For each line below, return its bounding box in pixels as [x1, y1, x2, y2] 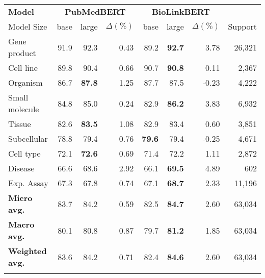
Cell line [8, 62, 38, 73]
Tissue [8, 118, 31, 130]
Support [228, 20, 257, 32]
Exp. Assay [8, 177, 48, 189]
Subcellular [8, 133, 48, 144]
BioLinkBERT [151, 6, 210, 17]
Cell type [8, 147, 41, 159]
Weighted [8, 245, 47, 257]
